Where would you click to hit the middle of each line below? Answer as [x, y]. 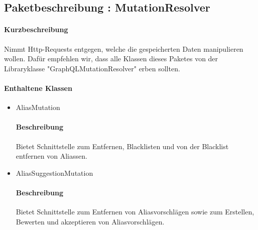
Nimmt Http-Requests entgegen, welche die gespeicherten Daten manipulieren [124, 48]
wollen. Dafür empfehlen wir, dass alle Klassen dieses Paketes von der [111, 59]
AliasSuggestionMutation [54, 172]
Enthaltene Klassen [38, 88]
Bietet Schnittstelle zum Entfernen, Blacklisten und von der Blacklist [122, 146]
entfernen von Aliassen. [51, 156]
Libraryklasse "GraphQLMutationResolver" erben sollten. [92, 68]
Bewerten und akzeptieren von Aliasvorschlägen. [90, 221]
